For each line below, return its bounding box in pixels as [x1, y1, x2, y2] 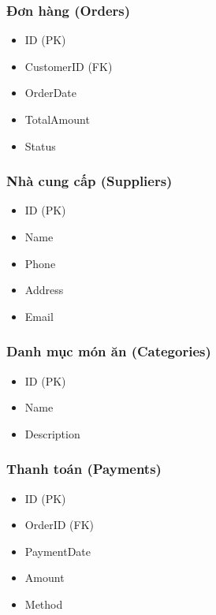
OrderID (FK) [24, 516, 95, 533]
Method [24, 595, 63, 612]
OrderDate [24, 84, 77, 101]
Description [24, 425, 80, 442]
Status [24, 137, 56, 154]
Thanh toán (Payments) [6, 459, 162, 479]
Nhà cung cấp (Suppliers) [6, 171, 173, 191]
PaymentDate [24, 542, 91, 559]
